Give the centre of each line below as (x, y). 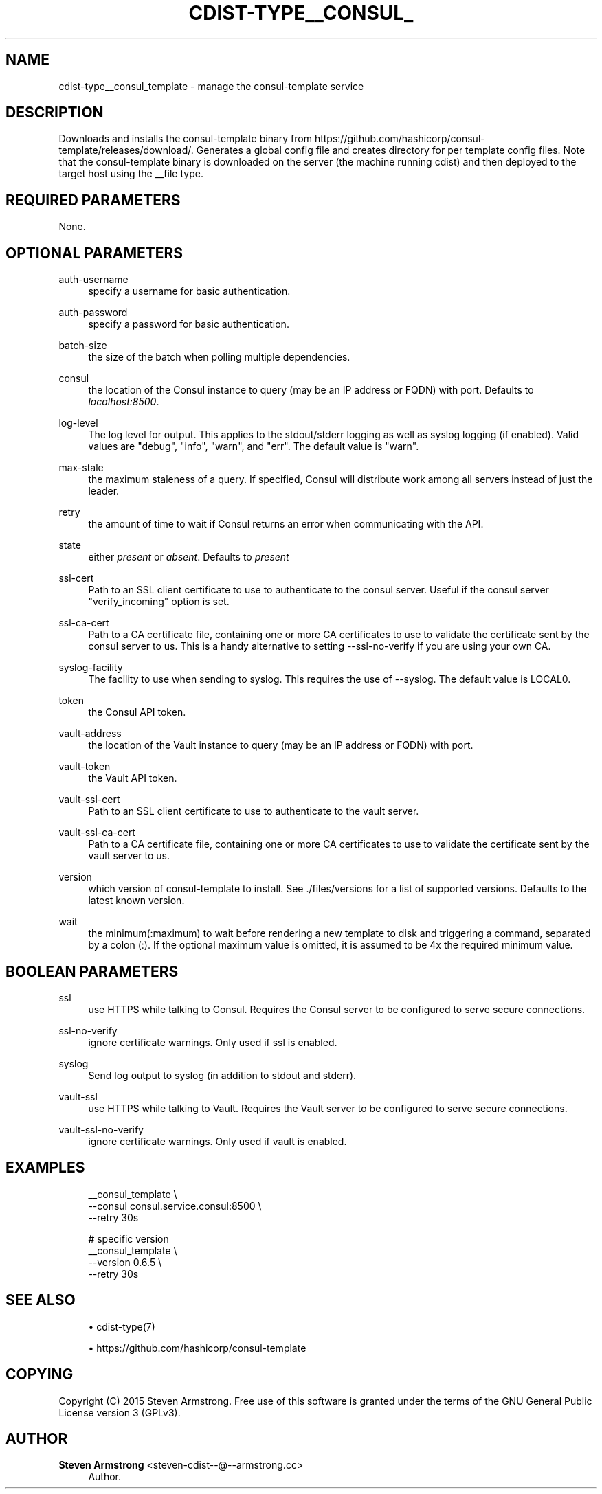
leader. (104, 491)
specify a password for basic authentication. (189, 324)
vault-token (85, 767)
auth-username (93, 280)
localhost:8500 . (124, 402)
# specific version (129, 1238)
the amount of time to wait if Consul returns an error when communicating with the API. (286, 524)
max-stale (81, 468)
